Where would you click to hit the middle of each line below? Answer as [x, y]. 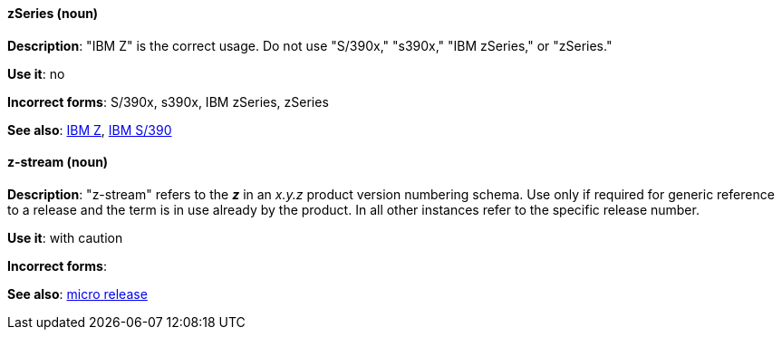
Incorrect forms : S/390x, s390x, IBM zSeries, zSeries [168, 101]
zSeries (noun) [53, 13]
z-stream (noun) [58, 162]
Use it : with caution [65, 237]
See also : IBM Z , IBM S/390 [90, 130]
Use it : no [36, 73]
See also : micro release [77, 294]
